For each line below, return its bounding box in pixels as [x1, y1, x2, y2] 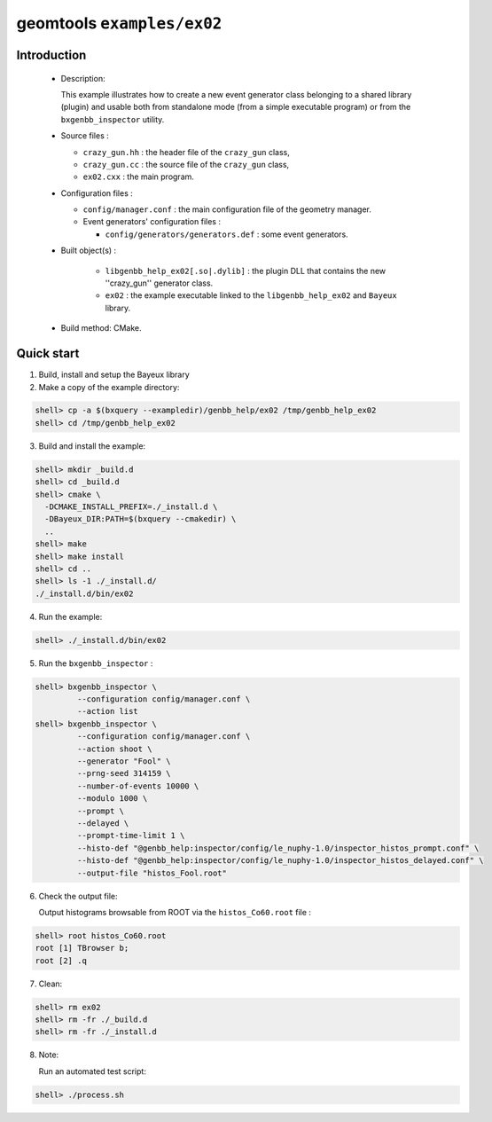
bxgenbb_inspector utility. [60, 114, 165, 124]
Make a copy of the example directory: [38, 381, 180, 392]
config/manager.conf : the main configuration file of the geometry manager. [82, 204, 371, 215]
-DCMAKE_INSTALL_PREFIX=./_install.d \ [44, 502, 218, 512]
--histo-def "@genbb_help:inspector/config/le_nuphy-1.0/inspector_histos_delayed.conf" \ [76, 856, 484, 866]
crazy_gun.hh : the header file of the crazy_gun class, [82, 146, 290, 157]
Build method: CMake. [60, 323, 142, 333]
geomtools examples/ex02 [16, 13, 223, 33]
